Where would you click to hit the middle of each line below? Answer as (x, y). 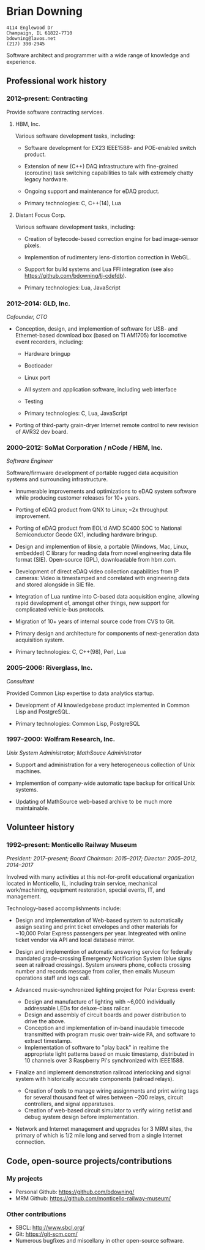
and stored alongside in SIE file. (55, 584)
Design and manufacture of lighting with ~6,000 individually (100, 1001)
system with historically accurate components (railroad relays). (95, 1079)
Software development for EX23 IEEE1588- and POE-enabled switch (110, 147)
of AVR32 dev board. (42, 431)
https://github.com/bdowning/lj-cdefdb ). (75, 275)
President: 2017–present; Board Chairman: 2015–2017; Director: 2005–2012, (102, 858)
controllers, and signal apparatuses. (69, 1104)
